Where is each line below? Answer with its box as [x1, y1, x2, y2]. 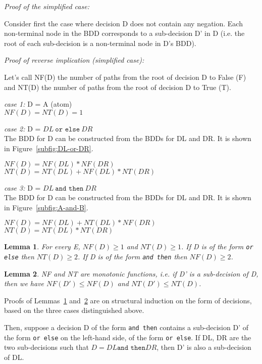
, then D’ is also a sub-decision [156, 342, 251, 352]
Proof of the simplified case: [4, 1, 89, 11]
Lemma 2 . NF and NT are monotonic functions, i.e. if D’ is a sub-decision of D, [4, 268, 258, 279]
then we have [4, 278, 44, 289]
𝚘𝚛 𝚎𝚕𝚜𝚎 [55, 125, 80, 133]
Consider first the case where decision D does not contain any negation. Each [4, 18, 243, 28]
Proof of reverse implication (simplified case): [4, 55, 144, 65]
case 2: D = [4, 123, 41, 133]
